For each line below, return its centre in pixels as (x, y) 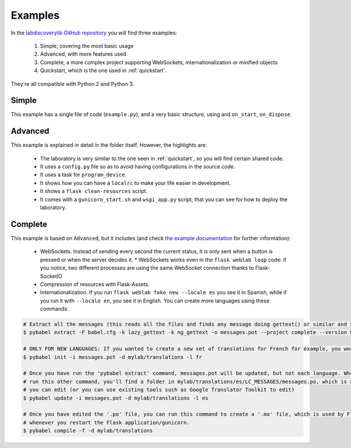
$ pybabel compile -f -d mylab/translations (88, 431)
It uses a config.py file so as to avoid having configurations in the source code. (137, 167)
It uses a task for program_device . (83, 175)
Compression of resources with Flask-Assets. (95, 284)
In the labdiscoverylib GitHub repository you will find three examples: (94, 33)
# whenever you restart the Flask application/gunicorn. (106, 422)
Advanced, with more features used (83, 54)
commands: (54, 309)
